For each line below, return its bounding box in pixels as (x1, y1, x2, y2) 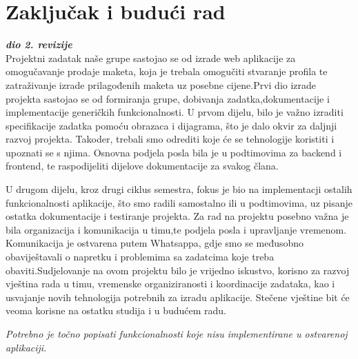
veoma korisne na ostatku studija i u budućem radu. (6, 303, 226, 318)
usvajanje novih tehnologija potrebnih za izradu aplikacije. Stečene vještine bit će (6, 289, 350, 304)
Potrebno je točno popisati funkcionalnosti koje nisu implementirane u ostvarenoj (6, 327, 348, 340)
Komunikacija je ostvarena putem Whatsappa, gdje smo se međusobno (6, 236, 304, 250)
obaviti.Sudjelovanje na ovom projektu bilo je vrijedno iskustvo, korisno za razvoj (6, 263, 350, 277)
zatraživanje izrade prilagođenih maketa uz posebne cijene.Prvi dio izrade (6, 77, 317, 92)
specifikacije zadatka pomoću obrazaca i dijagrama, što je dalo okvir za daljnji (6, 118, 337, 132)
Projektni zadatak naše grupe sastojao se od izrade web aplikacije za (6, 50, 296, 65)
